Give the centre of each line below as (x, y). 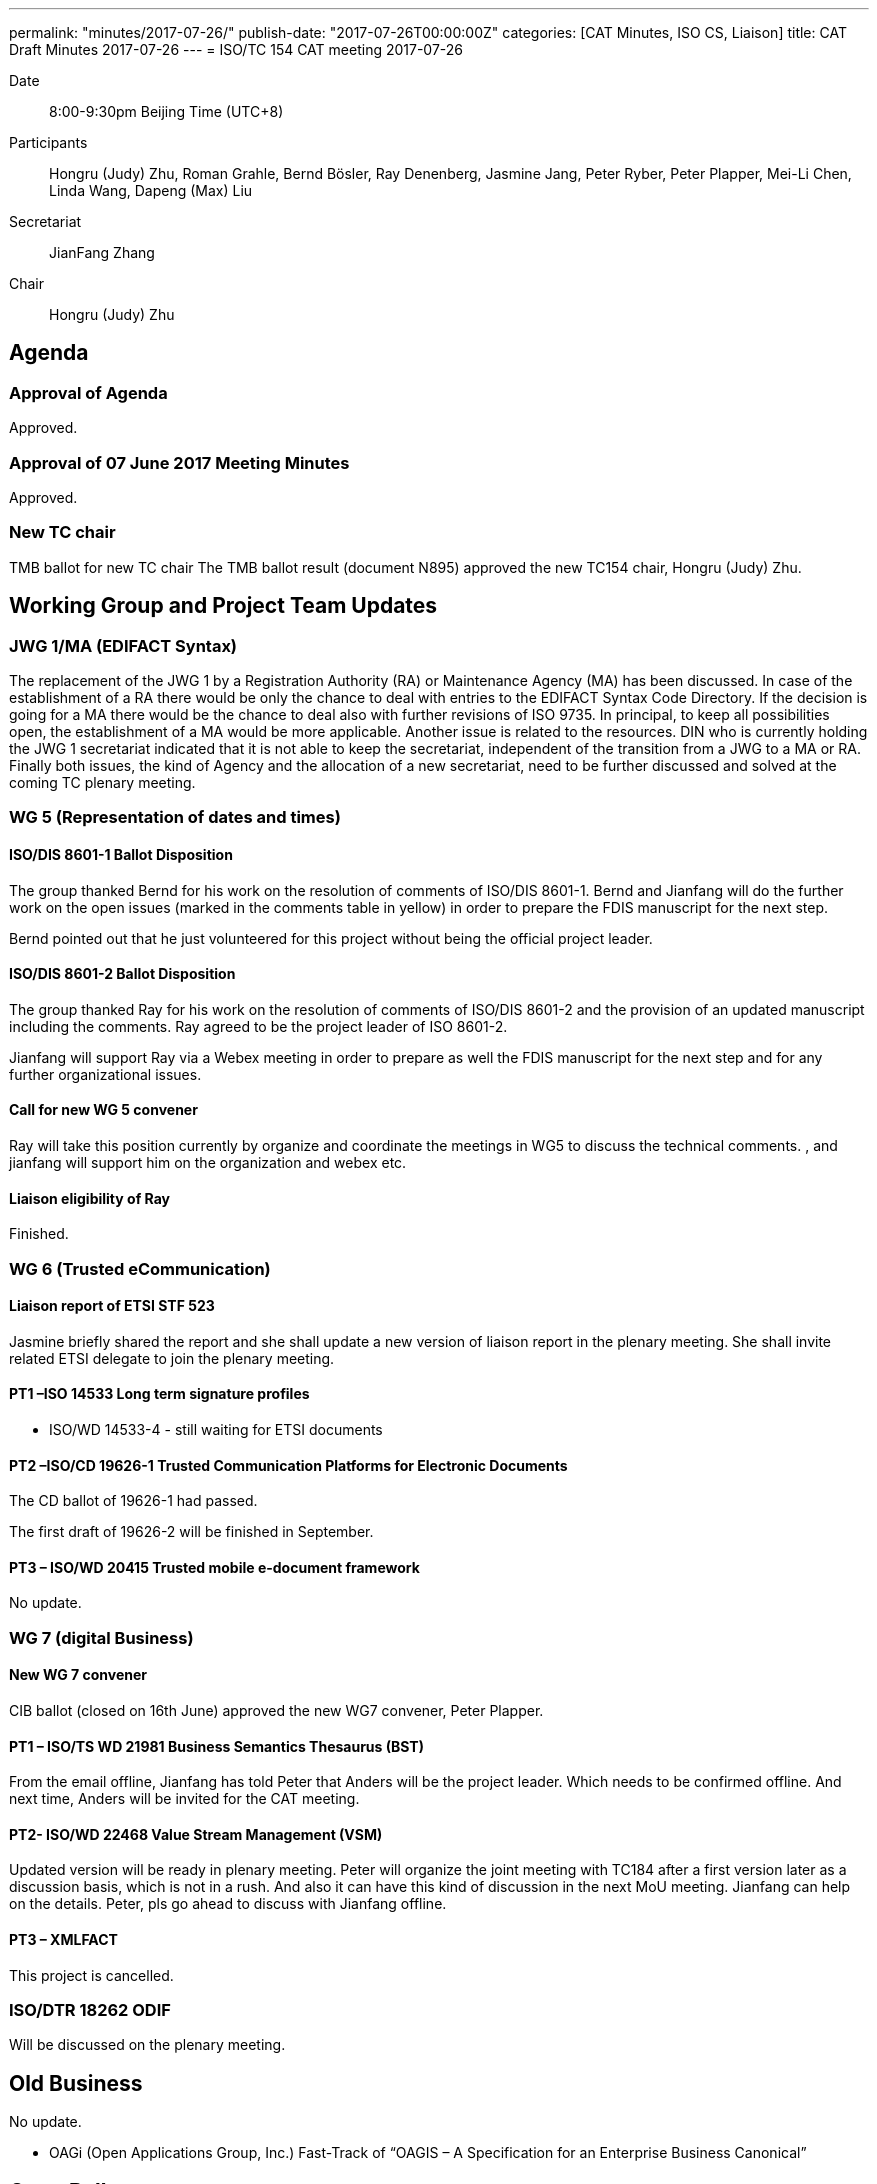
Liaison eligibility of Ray (89, 1198)
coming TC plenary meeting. (102, 782)
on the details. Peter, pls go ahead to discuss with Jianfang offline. (228, 1904)
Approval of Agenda (88, 392)
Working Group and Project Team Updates (223, 606)
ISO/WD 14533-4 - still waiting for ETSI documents (216, 1429)
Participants (48, 142)
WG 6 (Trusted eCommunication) (140, 1268)
